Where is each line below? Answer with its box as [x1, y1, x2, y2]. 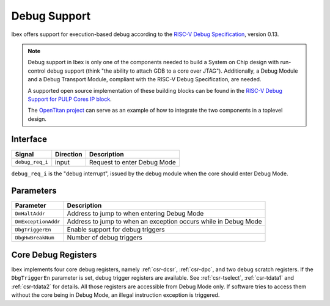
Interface [11, 134, 47, 145]
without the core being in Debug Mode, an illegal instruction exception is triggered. [11, 291, 220, 299]
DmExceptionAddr [15, 218, 61, 225]
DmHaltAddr [15, 210, 46, 217]
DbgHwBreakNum [15, 234, 54, 241]
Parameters [11, 186, 57, 196]
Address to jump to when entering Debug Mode [67, 209, 204, 218]
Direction [55, 150, 82, 158]
